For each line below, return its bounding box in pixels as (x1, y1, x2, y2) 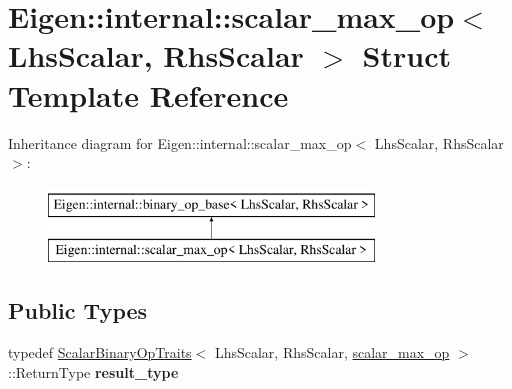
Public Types (8, 295, 148, 326)
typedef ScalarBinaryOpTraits (8, 342, 192, 363)
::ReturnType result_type (8, 361, 179, 382)
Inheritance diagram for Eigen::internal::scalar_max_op (8, 132, 352, 153)
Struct (362, 35, 451, 76)
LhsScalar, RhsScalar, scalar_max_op (214, 342, 450, 363)
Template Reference (8, 74, 289, 115)
